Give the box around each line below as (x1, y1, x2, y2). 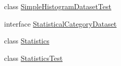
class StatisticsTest (4, 52, 63, 63)
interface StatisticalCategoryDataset (4, 18, 117, 29)
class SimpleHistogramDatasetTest (4, 1, 111, 11)
